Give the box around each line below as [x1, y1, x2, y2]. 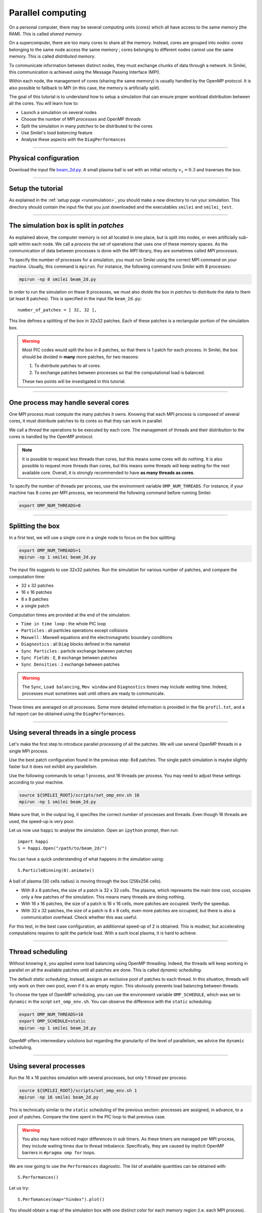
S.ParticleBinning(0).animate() [17, 868, 95, 873]
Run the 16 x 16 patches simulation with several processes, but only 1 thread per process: [9, 1075, 187, 1081]
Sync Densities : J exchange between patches [21, 661, 120, 667]
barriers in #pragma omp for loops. [22, 1150, 96, 1156]
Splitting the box [9, 522, 60, 530]
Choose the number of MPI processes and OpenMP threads [21, 116, 141, 122]
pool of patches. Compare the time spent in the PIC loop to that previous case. [9, 1114, 166, 1119]
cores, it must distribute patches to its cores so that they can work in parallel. [9, 418, 164, 424]
